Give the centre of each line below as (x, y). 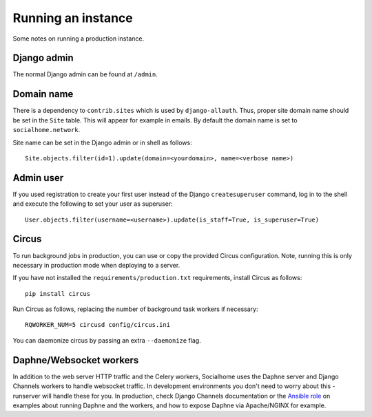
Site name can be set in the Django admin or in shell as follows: (102, 142)
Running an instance (73, 18)
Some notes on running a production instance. (79, 39)
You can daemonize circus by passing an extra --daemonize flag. (107, 340)
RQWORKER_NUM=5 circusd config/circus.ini (98, 325)
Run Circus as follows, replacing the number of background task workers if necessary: (135, 309)
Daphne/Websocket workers (76, 360)
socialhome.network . (46, 130)
